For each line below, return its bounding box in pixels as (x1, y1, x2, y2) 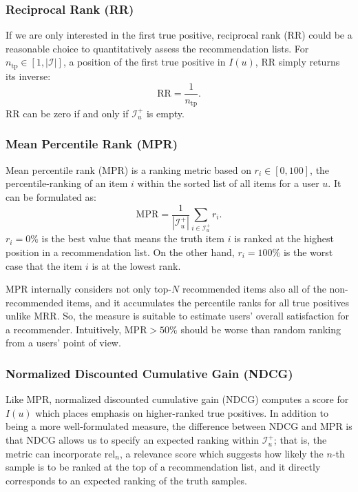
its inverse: (6, 68, 51, 83)
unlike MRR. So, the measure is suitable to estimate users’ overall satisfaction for (6, 308, 349, 323)
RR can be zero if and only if (6, 106, 129, 120)
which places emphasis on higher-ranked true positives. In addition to (35, 405, 328, 420)
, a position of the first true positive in (63, 55, 226, 69)
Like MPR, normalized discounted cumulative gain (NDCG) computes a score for (6, 392, 349, 406)
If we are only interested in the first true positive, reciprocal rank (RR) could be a (6, 28, 352, 42)
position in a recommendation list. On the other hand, (6, 244, 235, 259)
